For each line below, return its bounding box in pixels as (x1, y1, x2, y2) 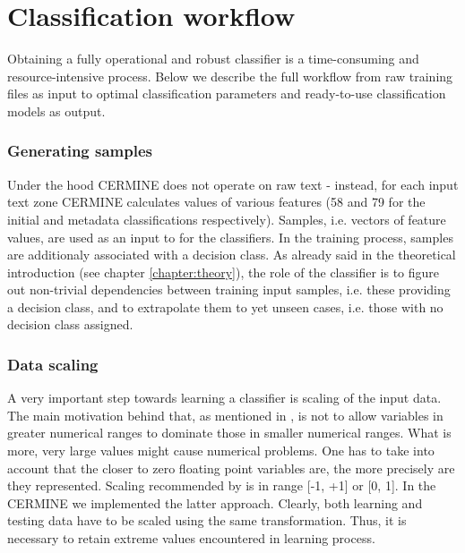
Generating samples (7, 140, 153, 162)
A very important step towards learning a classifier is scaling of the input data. (7, 388, 442, 407)
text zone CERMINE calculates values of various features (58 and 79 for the (7, 192, 426, 211)
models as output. (7, 101, 106, 120)
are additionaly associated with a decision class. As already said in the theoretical (7, 245, 456, 264)
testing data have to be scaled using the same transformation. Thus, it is (7, 511, 407, 530)
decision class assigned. (7, 315, 133, 334)
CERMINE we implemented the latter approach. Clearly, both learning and (7, 493, 423, 512)
